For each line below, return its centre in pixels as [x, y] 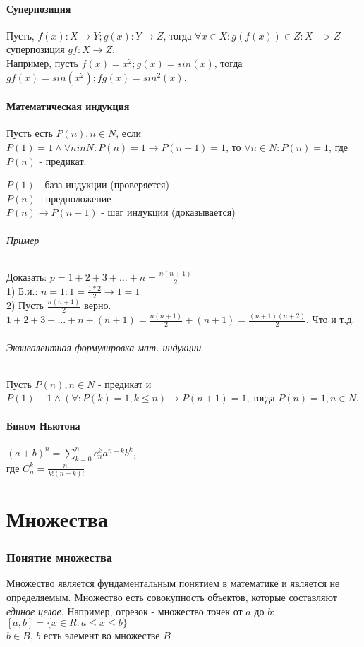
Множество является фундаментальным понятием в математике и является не [173, 583]
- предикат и [125, 383]
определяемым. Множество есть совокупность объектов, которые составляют [172, 597]
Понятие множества [59, 557]
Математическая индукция [68, 106]
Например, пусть [42, 62]
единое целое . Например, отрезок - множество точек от [125, 611]
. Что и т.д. [330, 319]
